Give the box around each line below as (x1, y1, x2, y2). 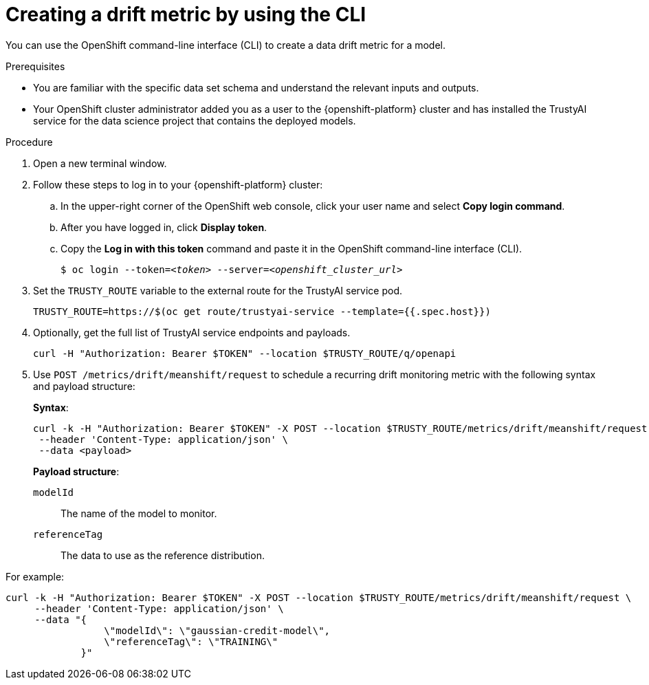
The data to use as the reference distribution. (60, 549, 265, 561)
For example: (5, 570, 65, 583)
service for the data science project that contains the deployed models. (33, 114, 356, 127)
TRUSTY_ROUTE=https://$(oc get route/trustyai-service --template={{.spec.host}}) (33, 305, 491, 317)
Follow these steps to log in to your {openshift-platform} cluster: (33, 178, 323, 191)
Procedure (5, 135, 53, 148)
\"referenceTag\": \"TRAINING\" (104, 635, 278, 647)
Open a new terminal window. (33, 157, 167, 169)
